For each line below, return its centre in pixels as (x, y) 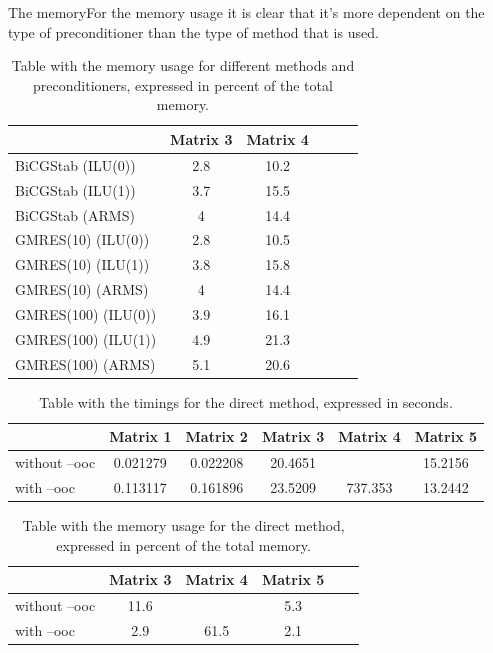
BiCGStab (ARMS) (75, 214)
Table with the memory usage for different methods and (183, 65)
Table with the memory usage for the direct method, (183, 525)
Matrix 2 (216, 436)
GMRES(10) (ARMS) (82, 289)
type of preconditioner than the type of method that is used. (193, 31)
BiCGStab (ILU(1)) (75, 189)
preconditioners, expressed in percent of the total (183, 84)
